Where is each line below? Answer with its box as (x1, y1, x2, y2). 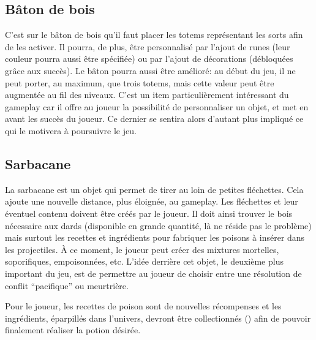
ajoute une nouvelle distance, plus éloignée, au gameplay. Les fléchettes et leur (5, 195, 298, 208)
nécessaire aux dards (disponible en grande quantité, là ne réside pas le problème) (5, 219, 312, 232)
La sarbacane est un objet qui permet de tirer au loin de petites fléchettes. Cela (5, 183, 304, 195)
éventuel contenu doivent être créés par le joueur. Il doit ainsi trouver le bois (5, 206, 293, 219)
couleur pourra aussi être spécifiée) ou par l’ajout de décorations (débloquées (5, 52, 293, 65)
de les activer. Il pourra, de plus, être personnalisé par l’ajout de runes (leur (5, 40, 290, 53)
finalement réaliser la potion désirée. (5, 323, 141, 336)
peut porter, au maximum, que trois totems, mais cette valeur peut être (5, 76, 274, 89)
